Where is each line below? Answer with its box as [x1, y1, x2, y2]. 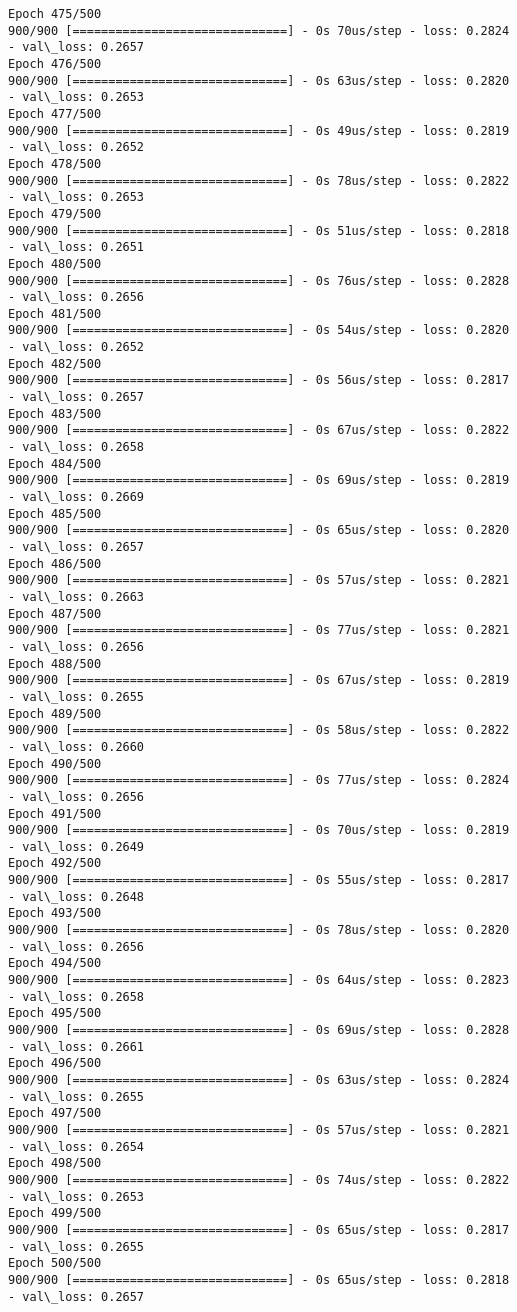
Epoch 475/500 [8, 7, 102, 21]
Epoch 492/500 [8, 856, 102, 871]
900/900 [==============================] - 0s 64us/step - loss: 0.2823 [8, 973, 510, 988]
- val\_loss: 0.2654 [8, 1139, 145, 1154]
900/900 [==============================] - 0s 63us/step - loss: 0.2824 [8, 1073, 510, 1087]
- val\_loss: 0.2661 [8, 1039, 145, 1054]
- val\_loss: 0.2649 [8, 839, 145, 854]
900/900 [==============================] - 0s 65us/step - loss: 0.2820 [8, 523, 510, 538]
